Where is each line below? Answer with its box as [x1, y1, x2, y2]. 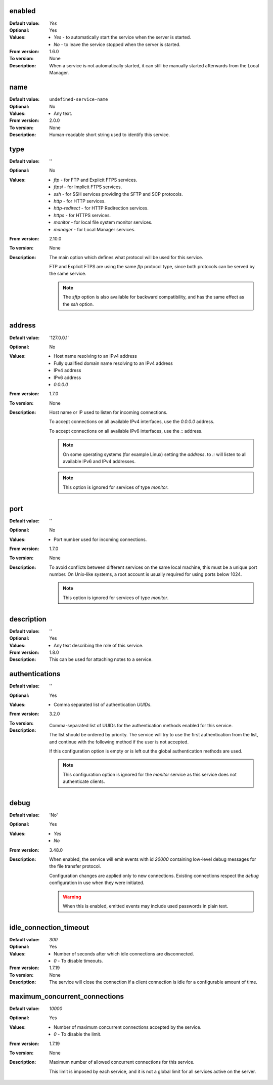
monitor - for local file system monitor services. [54, 219, 153, 225]
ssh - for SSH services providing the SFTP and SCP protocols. [54, 191, 183, 197]
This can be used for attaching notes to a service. [49, 656, 153, 662]
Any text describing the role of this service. [54, 642, 144, 648]
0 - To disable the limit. [54, 1031, 102, 1037]
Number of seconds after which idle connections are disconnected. [54, 950, 194, 956]
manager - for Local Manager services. [54, 226, 136, 232]
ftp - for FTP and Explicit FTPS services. [54, 177, 138, 183]
